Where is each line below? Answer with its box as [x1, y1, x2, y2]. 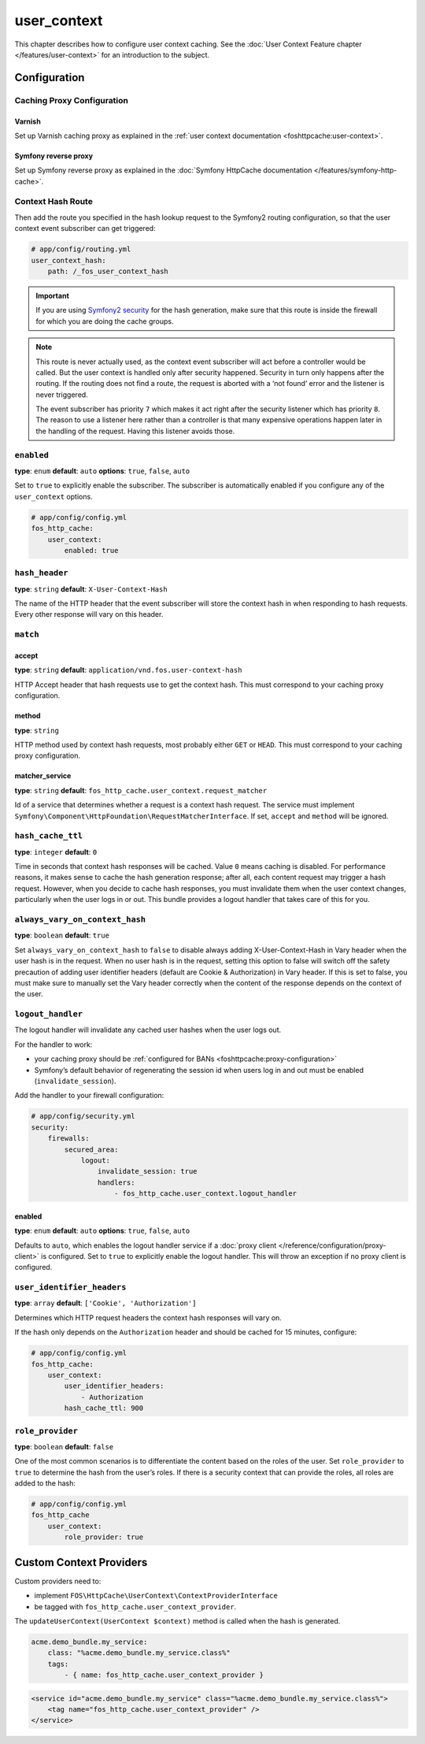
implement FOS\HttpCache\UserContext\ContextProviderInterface [34, 1591, 279, 1601]
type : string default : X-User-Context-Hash [14, 584, 168, 594]
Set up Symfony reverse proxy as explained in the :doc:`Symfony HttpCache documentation [14, 165, 312, 175]
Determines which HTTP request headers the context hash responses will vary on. [14, 1312, 283, 1323]
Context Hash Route [14, 196, 94, 207]
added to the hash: [14, 1479, 76, 1488]
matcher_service [14, 771, 72, 781]
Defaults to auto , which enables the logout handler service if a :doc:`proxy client [14, 1241, 277, 1250]
